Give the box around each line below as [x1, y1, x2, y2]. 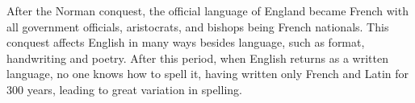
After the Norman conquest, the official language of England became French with [6, 2, 409, 19]
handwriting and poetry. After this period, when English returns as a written [6, 49, 388, 66]
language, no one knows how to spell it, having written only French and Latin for [6, 65, 409, 82]
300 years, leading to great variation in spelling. [6, 80, 242, 97]
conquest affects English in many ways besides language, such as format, [6, 34, 365, 51]
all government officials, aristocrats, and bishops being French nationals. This [6, 18, 389, 35]
